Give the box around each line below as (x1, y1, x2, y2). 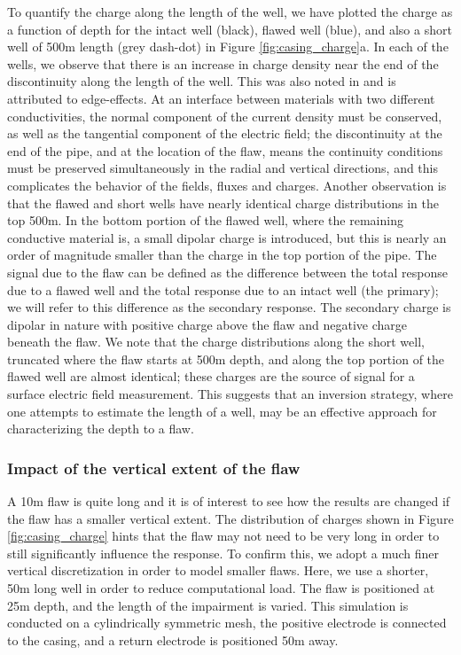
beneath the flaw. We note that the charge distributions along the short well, (7, 332, 425, 351)
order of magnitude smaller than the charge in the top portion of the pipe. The (7, 246, 437, 264)
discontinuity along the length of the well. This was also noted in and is (7, 72, 396, 90)
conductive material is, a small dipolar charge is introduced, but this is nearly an (7, 228, 447, 246)
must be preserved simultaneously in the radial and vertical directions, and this (7, 159, 439, 177)
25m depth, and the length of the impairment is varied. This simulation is (7, 596, 409, 614)
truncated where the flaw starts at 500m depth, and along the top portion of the (7, 349, 445, 368)
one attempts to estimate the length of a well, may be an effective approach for (7, 402, 437, 420)
